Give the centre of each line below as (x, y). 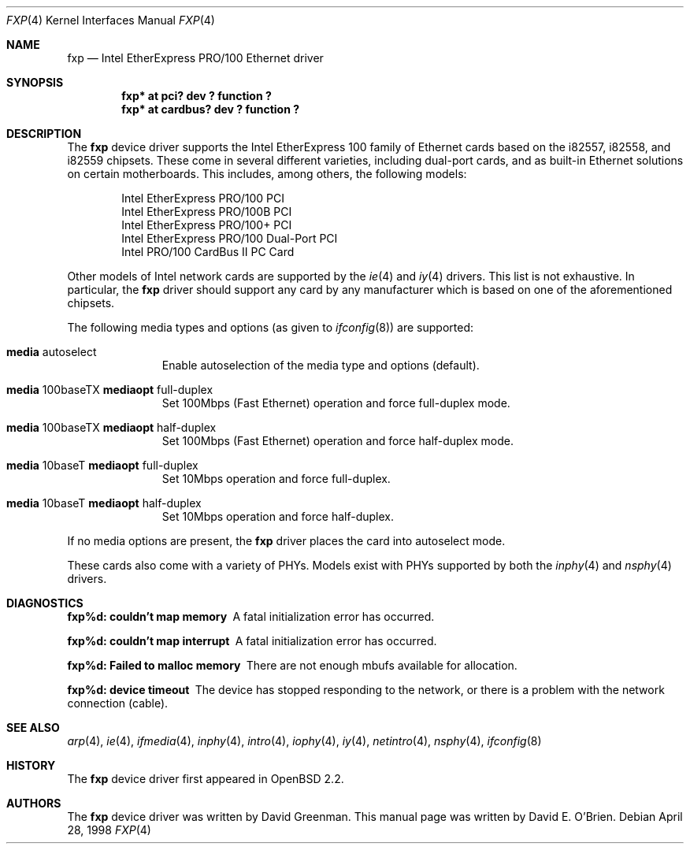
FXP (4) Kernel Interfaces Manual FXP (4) (111, 20)
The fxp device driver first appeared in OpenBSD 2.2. (206, 779)
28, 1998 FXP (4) (109, 830)
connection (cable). (118, 703)
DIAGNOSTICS (45, 603)
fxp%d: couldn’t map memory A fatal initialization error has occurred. (251, 616)
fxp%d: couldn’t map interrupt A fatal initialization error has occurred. (252, 641)
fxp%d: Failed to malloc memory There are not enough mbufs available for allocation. (292, 665)
